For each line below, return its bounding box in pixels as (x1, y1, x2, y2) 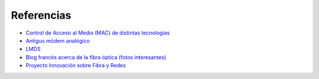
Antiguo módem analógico (25, 37, 90, 44)
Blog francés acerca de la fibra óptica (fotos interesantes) (25, 53, 167, 61)
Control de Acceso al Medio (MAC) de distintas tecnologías (25, 29, 170, 36)
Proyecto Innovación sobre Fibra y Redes (25, 62, 126, 69)
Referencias (11, 9, 71, 22)
